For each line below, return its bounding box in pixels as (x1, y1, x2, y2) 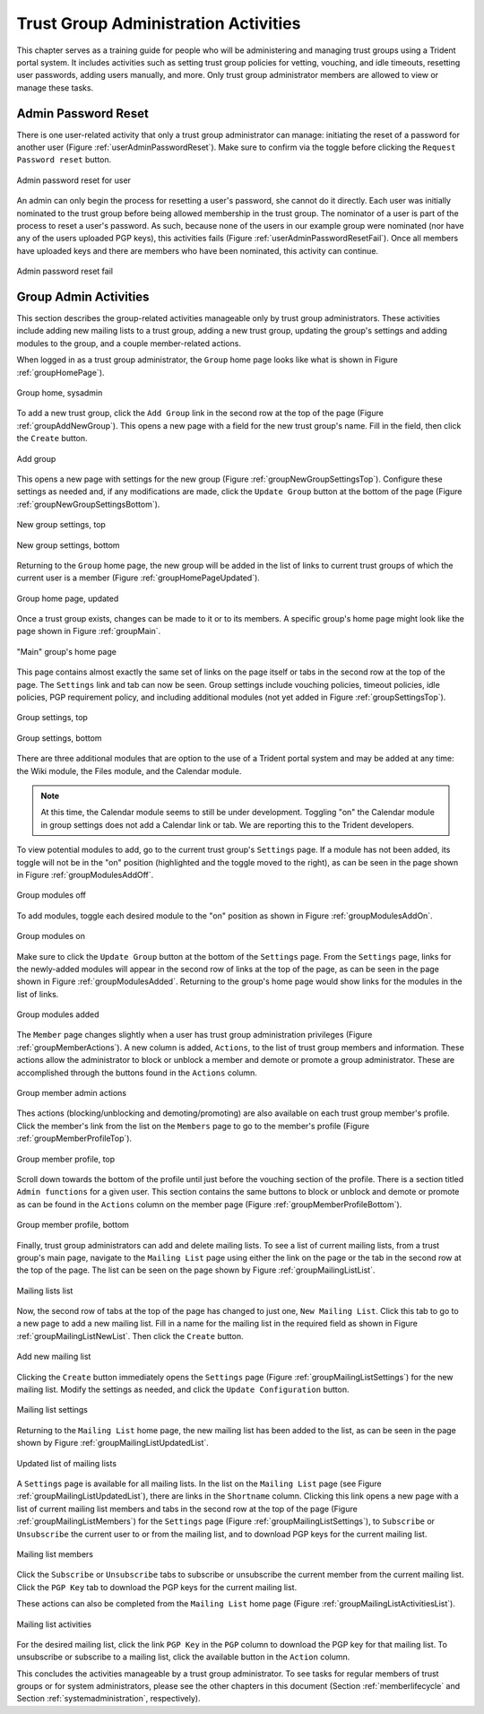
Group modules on (16, 931, 85, 942)
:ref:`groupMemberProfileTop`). (16, 1133, 133, 1144)
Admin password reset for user (16, 175, 132, 186)
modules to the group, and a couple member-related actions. (16, 337, 242, 349)
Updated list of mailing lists (16, 1457, 117, 1468)
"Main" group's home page (16, 646, 117, 657)
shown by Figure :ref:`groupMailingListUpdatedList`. (16, 1438, 210, 1449)
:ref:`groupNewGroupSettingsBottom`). (16, 499, 160, 509)
